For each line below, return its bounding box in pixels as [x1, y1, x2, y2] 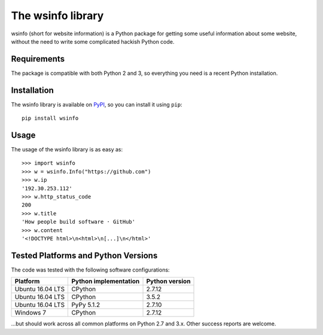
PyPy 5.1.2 [71, 301, 100, 309]
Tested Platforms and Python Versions [11, 250, 158, 260]
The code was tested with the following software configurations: [11, 266, 170, 273]
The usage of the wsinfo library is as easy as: [11, 146, 123, 153]
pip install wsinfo [22, 115, 79, 122]
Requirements [11, 54, 65, 64]
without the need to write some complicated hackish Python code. [11, 38, 175, 45]
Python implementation [71, 277, 140, 285]
